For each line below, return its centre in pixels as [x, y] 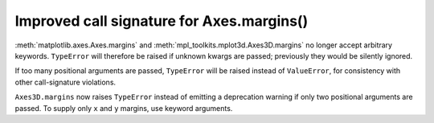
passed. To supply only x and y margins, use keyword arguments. [124, 108]
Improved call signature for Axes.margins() [162, 21]
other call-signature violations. [66, 82]
